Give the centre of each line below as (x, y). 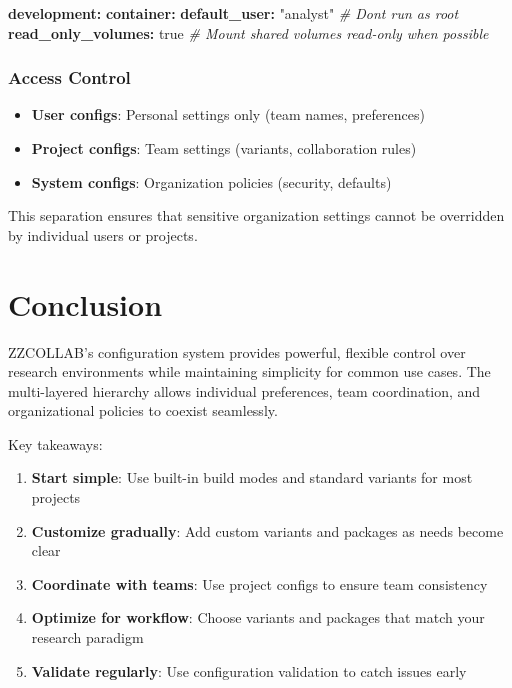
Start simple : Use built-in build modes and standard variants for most (252, 477)
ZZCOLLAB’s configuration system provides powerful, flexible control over (237, 351)
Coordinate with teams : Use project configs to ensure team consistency (259, 583)
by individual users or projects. (103, 234)
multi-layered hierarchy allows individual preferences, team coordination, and (244, 390)
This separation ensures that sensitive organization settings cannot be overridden (256, 215)
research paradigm (87, 637)
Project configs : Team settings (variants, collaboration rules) (224, 148)
